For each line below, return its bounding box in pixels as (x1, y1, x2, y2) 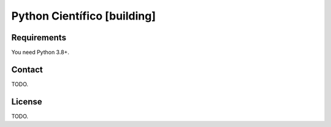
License (11, 96, 42, 107)
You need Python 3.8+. (11, 49, 70, 56)
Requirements (11, 32, 67, 43)
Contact (11, 64, 43, 74)
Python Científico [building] (11, 9, 156, 23)
